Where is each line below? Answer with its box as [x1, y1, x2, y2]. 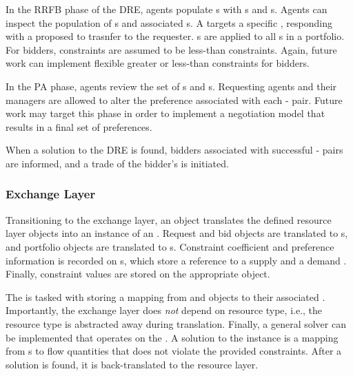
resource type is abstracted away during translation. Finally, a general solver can [6, 316, 346, 331]
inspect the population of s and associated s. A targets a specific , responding [6, 15, 332, 30]
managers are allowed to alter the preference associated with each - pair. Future [6, 92, 343, 107]
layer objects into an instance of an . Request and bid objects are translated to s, [6, 226, 348, 240]
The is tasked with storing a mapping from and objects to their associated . [6, 289, 325, 304]
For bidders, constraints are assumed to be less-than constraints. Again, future [6, 42, 337, 56]
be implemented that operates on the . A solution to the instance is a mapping [6, 330, 339, 344]
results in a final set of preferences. [6, 119, 152, 134]
